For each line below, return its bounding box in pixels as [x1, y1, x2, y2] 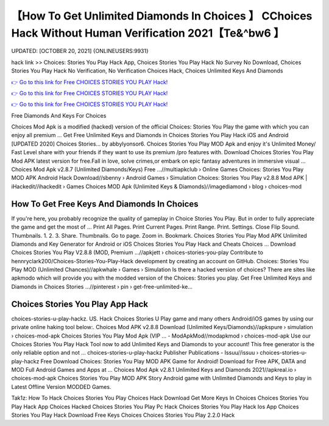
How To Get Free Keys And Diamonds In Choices [11, 199, 199, 209]
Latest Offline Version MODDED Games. [11, 383, 111, 390]
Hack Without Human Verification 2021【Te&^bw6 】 [11, 26, 285, 40]
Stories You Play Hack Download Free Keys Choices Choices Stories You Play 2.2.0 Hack [11, 411, 235, 419]
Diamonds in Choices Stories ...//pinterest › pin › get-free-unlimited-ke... [11, 283, 193, 290]
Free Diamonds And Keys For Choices [11, 112, 107, 119]
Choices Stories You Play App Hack [11, 299, 149, 309]
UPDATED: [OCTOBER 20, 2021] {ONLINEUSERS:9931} [11, 48, 149, 55]
